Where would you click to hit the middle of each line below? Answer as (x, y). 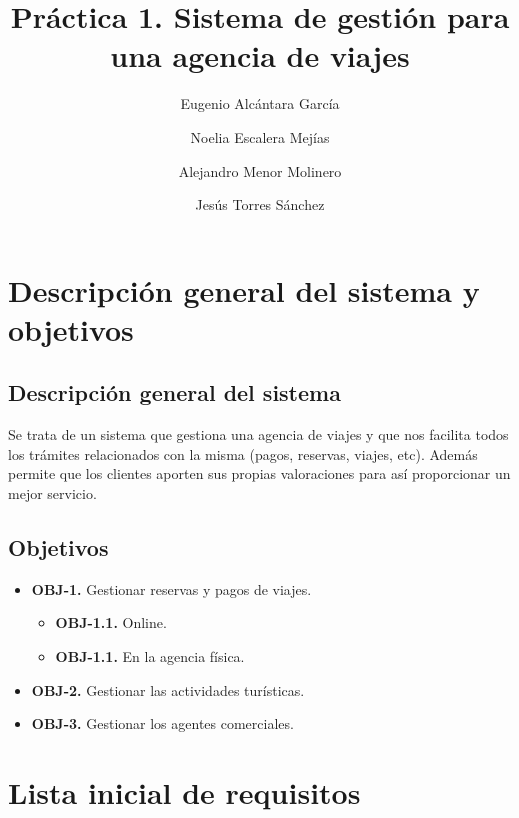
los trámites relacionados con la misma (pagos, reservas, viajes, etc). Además (243, 453)
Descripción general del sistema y (244, 289)
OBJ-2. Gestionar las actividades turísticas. (168, 689)
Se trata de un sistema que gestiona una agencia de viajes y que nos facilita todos (258, 434)
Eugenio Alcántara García (260, 103)
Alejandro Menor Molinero (260, 170)
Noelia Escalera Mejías (260, 136)
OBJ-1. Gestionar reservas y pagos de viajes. (171, 588)
